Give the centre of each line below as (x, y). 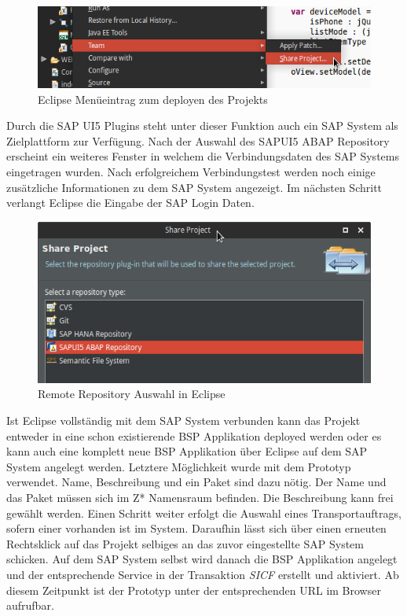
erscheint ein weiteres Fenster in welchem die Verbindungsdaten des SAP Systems (203, 156)
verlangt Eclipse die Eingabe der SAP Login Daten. (130, 203)
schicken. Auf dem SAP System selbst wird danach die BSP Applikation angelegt (202, 559)
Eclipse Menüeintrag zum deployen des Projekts (153, 99)
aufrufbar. (30, 605)
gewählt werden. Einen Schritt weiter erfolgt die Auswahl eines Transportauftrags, (204, 513)
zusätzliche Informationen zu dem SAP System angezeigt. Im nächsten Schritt (194, 187)
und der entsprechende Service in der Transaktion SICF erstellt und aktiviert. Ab (203, 574)
